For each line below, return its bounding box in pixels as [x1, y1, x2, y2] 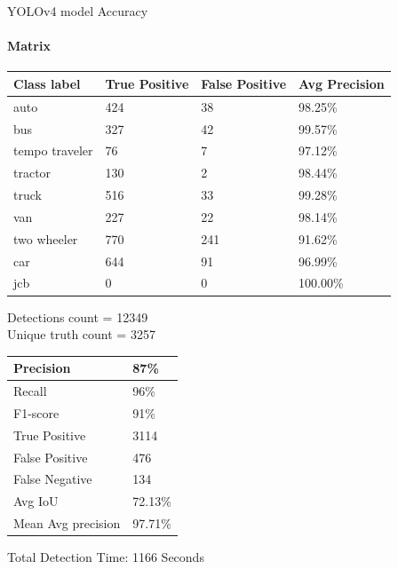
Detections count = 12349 [7, 307, 148, 326]
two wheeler [13, 229, 78, 248]
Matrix [7, 36, 51, 55]
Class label [13, 74, 81, 92]
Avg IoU [13, 492, 59, 510]
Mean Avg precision [13, 514, 121, 533]
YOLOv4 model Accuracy [7, 2, 148, 20]
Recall [13, 382, 47, 400]
